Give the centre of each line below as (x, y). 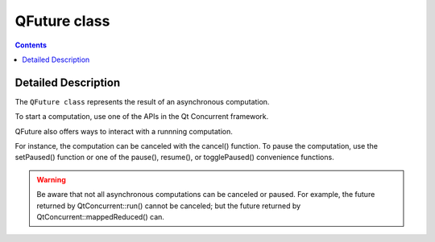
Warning (51, 179)
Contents (31, 45)
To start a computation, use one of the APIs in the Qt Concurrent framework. (142, 117)
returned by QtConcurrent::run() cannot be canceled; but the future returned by (169, 206)
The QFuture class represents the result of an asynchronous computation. (142, 101)
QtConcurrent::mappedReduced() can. (101, 216)
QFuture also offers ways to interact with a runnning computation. (124, 131)
